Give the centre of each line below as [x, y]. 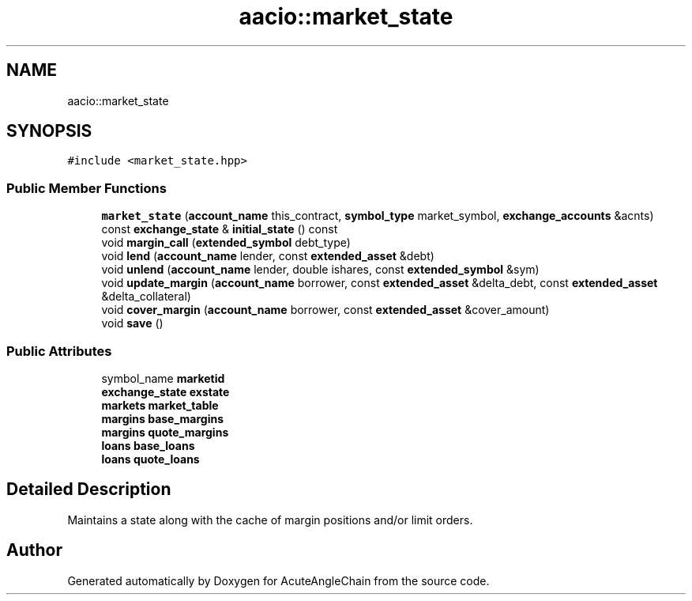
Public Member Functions [86, 188]
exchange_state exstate [165, 391]
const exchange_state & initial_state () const [220, 229]
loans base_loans [148, 445]
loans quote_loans [150, 459]
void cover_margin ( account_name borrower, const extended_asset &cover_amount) [325, 310]
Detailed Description [89, 489]
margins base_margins [163, 418]
